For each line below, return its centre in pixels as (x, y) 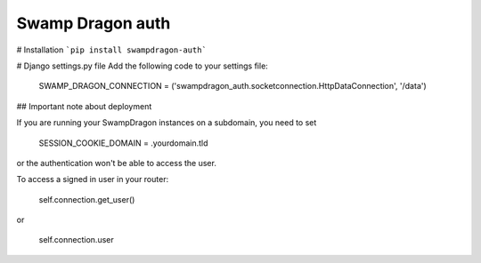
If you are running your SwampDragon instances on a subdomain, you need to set (167, 123)
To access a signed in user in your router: (93, 179)
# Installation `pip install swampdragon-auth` (111, 50)
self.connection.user (77, 240)
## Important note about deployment (84, 106)
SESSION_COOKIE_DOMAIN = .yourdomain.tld (123, 143)
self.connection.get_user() (87, 199)
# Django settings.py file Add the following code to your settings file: (143, 66)
